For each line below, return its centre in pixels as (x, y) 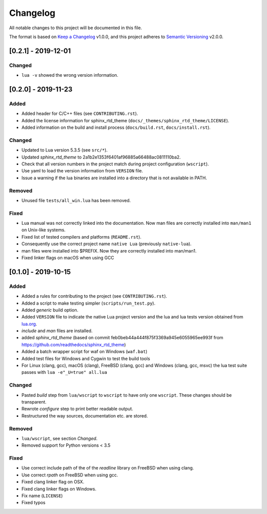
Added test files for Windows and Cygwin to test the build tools (86, 359)
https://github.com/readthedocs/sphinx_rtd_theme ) (74, 345)
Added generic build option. (50, 310)
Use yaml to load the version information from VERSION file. (82, 171)
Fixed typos (33, 503)
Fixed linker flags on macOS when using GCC (68, 257)
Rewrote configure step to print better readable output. (77, 409)
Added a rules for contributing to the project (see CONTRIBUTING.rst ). (94, 296)
